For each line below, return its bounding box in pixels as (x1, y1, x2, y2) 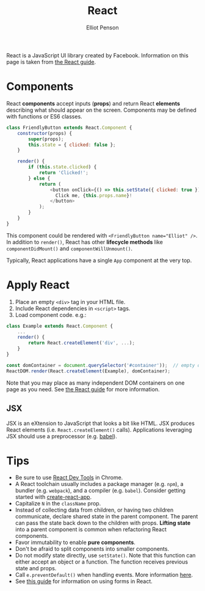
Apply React (6, 278, 70, 292)
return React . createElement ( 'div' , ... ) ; (28, 340, 135, 346)
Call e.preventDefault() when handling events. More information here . (15, 571, 193, 579)
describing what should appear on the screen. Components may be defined (6, 106, 196, 114)
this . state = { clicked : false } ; (28, 142, 116, 148)
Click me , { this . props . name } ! (55, 192, 132, 198)
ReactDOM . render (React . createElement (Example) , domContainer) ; (6, 368, 171, 374)
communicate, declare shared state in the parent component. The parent (15, 513, 198, 520)
